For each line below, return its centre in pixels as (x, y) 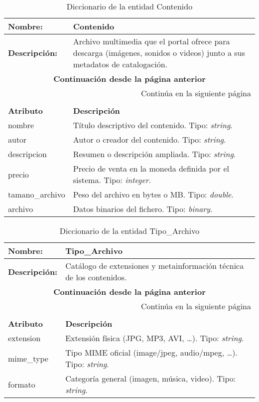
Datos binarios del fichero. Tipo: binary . (143, 209)
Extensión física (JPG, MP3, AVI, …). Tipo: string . (155, 338)
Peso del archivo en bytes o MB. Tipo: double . (153, 194)
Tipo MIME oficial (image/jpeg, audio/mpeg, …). (151, 352)
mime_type (28, 358)
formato (22, 384)
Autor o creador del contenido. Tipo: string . (149, 139)
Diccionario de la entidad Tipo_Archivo (129, 231)
